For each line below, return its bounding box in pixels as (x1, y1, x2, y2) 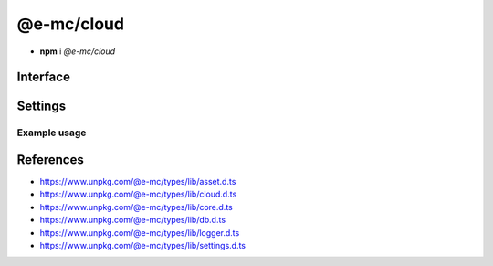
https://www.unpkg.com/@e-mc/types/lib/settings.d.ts (39, 240, 246, 250)
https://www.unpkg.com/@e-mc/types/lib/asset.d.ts (39, 176, 236, 187)
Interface (16, 69, 70, 85)
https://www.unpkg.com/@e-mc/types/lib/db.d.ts (39, 215, 226, 226)
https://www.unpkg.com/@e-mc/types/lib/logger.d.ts (39, 227, 240, 238)
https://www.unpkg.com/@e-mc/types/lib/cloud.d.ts (39, 188, 237, 200)
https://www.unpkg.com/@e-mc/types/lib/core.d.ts (39, 201, 233, 212)
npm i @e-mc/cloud (39, 46, 116, 57)
